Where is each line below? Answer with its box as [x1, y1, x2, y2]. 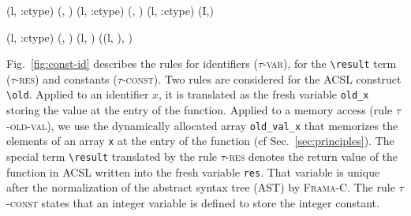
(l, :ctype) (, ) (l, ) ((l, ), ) [6, 28, 133, 45]
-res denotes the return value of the [225, 148, 398, 164]
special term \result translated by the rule [6, 148, 218, 164]
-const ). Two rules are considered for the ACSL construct [121, 70, 402, 87]
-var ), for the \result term [263, 55, 397, 72]
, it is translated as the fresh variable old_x [159, 86, 369, 102]
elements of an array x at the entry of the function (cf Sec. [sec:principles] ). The [6, 132, 394, 149]
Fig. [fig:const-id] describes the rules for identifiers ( [6, 55, 258, 72]
